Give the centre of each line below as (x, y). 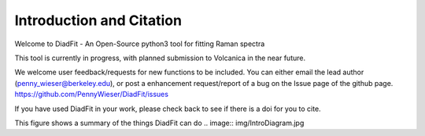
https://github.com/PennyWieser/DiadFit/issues (92, 95)
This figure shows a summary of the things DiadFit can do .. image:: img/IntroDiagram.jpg (159, 123)
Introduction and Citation (98, 20)
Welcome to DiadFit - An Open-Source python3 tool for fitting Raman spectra (140, 44)
